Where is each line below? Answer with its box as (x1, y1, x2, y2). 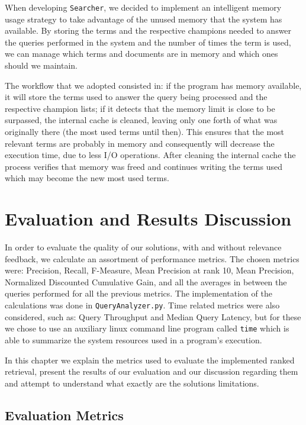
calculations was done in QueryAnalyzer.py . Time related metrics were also (5, 299, 280, 311)
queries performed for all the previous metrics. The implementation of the (5, 287, 272, 300)
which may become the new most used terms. (5, 172, 169, 184)
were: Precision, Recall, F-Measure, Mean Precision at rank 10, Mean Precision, (5, 264, 294, 276)
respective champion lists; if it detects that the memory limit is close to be (5, 102, 275, 114)
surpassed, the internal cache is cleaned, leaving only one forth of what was (5, 114, 278, 126)
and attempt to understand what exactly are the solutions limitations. (5, 376, 259, 389)
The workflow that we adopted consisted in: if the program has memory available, (5, 79, 302, 91)
